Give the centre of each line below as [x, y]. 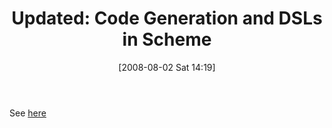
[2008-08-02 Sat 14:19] [167, 67]
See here [28, 113]
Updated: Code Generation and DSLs [167, 18]
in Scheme [167, 39]
